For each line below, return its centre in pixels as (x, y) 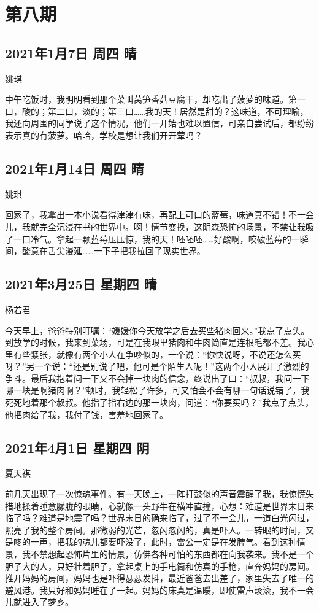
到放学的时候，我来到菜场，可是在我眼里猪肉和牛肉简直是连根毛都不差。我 (155, 342)
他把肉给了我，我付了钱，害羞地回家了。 (86, 414)
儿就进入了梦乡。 (39, 602)
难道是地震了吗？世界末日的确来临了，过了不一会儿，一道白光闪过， (176, 518)
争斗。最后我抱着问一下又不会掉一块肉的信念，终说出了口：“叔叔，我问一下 (157, 378)
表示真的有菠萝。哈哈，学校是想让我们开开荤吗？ (104, 135)
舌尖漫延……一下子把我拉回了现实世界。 (126, 251)
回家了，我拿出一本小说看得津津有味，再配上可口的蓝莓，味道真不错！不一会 (159, 215)
